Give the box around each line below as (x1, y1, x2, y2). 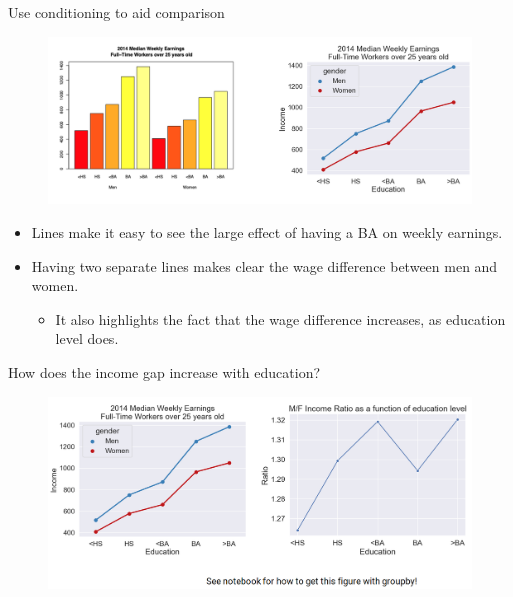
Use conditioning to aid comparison (8, 2, 225, 22)
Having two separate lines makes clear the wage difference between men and (31, 255, 498, 276)
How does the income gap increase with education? (8, 362, 321, 382)
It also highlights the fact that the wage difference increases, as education (55, 308, 506, 329)
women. (31, 275, 79, 296)
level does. (55, 328, 119, 349)
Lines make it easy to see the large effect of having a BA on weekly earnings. (31, 222, 503, 243)
